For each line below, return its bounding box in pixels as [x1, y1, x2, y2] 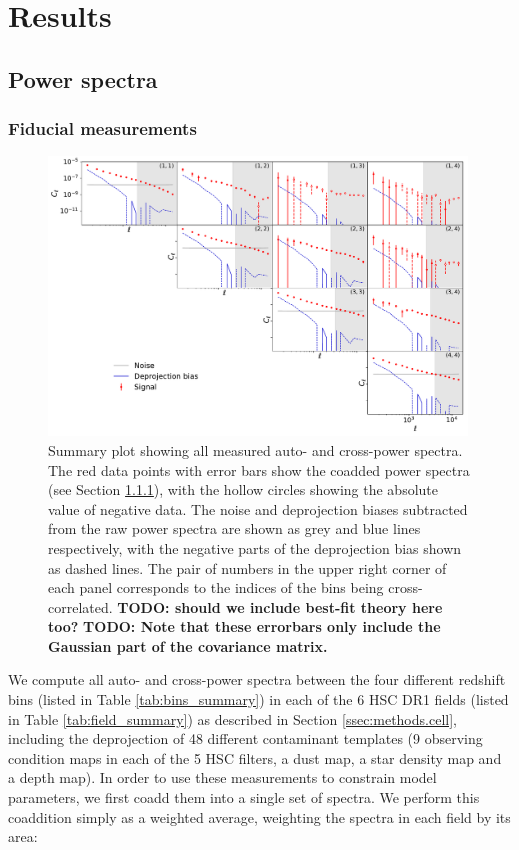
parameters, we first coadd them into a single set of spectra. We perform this [8, 787, 480, 808]
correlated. [48, 596, 113, 617]
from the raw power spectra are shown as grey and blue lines [48, 518, 421, 539]
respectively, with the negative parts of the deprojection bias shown [48, 537, 462, 558]
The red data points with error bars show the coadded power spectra [48, 459, 470, 480]
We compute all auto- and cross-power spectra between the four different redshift [8, 669, 506, 690]
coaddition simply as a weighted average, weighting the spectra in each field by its [8, 806, 511, 827]
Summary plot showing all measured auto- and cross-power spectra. [48, 439, 463, 460]
